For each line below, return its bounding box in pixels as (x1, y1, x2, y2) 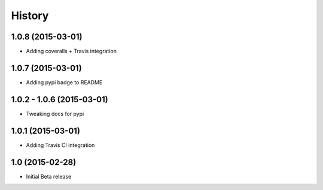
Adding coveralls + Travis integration (26, 48, 117, 55)
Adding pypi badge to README (26, 78, 103, 86)
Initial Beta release (26, 173, 72, 180)
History (11, 9, 49, 22)
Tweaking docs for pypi (26, 110, 84, 117)
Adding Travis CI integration (26, 141, 95, 149)
